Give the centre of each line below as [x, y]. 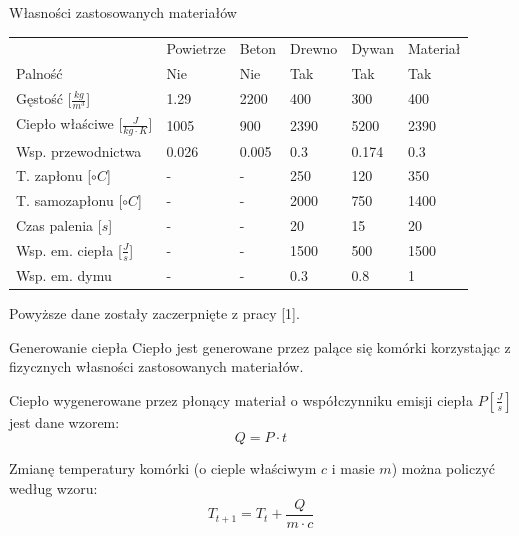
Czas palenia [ [59, 225]
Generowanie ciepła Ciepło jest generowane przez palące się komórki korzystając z [260, 346]
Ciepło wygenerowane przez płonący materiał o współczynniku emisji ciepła [241, 399]
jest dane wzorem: [64, 421]
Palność [39, 73]
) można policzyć [443, 468]
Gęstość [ [44, 98]
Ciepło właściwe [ [69, 123]
